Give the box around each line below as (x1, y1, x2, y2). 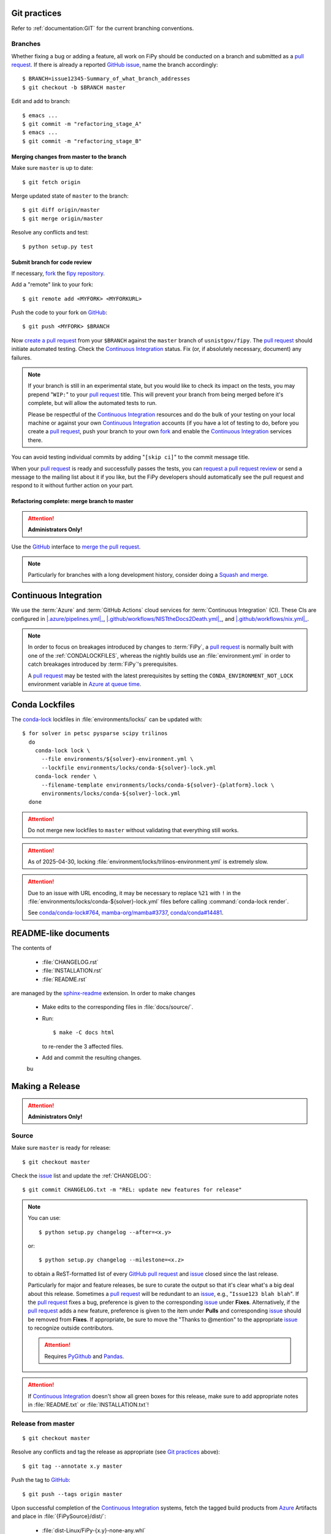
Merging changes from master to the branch (11, 153, 127, 160)
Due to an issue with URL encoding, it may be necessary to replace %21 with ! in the (28, 889, 242, 896)
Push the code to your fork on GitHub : (11, 309, 107, 316)
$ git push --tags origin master (22, 1490, 123, 1497)
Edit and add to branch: (11, 98, 70, 105)
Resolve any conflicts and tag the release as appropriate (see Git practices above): (11, 1448, 220, 1455)
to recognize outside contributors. (28, 1324, 114, 1332)
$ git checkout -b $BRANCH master (22, 83, 126, 91)
